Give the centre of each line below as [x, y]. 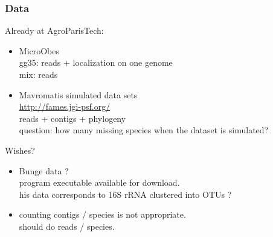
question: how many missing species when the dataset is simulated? [144, 130]
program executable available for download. [99, 182]
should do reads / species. [67, 226]
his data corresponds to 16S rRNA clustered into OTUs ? [125, 194]
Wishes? [20, 150]
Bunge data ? [44, 170]
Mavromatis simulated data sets [78, 94]
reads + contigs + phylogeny [72, 118]
